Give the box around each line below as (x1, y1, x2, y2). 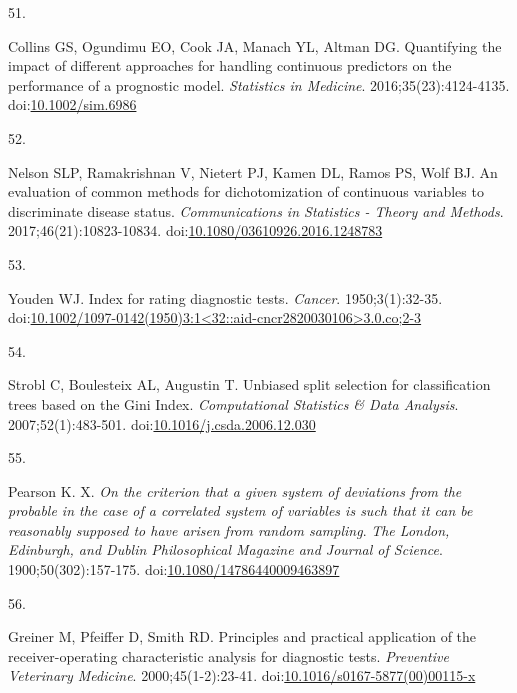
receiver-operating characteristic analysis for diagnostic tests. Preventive (8, 645, 449, 666)
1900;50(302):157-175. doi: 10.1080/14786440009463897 (8, 559, 340, 580)
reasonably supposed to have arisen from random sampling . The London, (8, 519, 450, 540)
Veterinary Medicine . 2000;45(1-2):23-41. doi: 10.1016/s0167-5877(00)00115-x (8, 665, 476, 686)
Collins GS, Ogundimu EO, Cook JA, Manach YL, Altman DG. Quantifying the (8, 35, 502, 56)
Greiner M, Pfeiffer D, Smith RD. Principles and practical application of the (8, 626, 477, 647)
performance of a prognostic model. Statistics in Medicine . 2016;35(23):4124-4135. (8, 74, 510, 95)
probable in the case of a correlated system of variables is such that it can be (8, 500, 473, 521)
